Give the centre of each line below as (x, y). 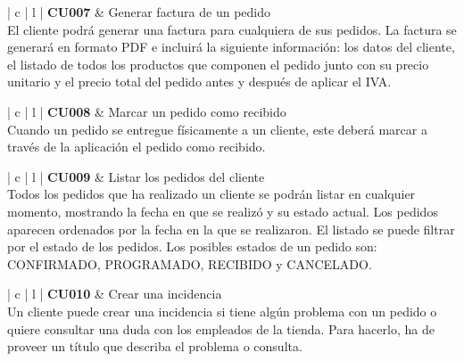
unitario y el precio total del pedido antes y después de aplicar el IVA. (199, 82)
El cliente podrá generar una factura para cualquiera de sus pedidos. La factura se (232, 29)
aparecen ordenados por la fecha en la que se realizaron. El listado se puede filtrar (231, 229)
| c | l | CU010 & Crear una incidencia (115, 294)
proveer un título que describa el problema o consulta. (155, 346)
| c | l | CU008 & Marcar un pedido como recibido (147, 111)
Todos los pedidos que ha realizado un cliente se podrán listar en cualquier (211, 194)
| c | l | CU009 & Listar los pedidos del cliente (136, 176)
